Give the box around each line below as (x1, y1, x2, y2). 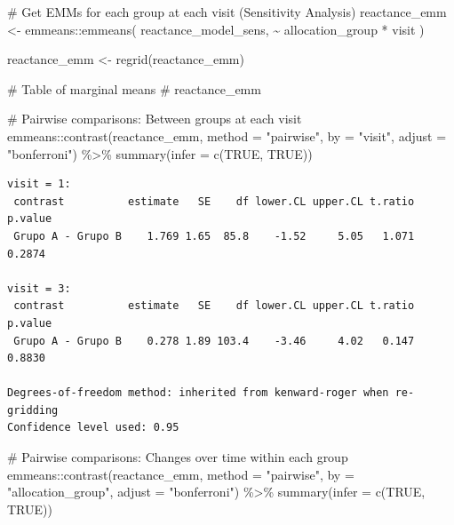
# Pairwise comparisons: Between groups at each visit (7, 109, 302, 128)
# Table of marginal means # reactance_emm (7, 79, 261, 98)
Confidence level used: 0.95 (7, 421, 179, 434)
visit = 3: (7, 282, 71, 295)
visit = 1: (7, 178, 71, 191)
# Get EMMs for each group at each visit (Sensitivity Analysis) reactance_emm (7, 3, 447, 20)
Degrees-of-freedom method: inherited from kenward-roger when (7, 386, 389, 400)
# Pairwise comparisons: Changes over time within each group (7, 448, 348, 466)
